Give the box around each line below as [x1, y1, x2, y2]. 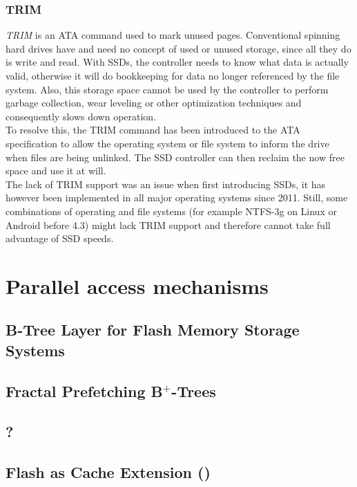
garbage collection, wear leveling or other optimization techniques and [6, 95, 302, 110]
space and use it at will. [6, 163, 106, 178]
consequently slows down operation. [6, 109, 157, 123]
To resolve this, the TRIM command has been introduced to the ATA [6, 122, 300, 137]
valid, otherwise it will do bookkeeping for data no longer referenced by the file [6, 68, 340, 82]
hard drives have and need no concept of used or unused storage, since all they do [6, 41, 351, 55]
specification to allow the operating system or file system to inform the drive [6, 136, 329, 150]
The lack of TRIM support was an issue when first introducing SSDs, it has [6, 176, 326, 191]
